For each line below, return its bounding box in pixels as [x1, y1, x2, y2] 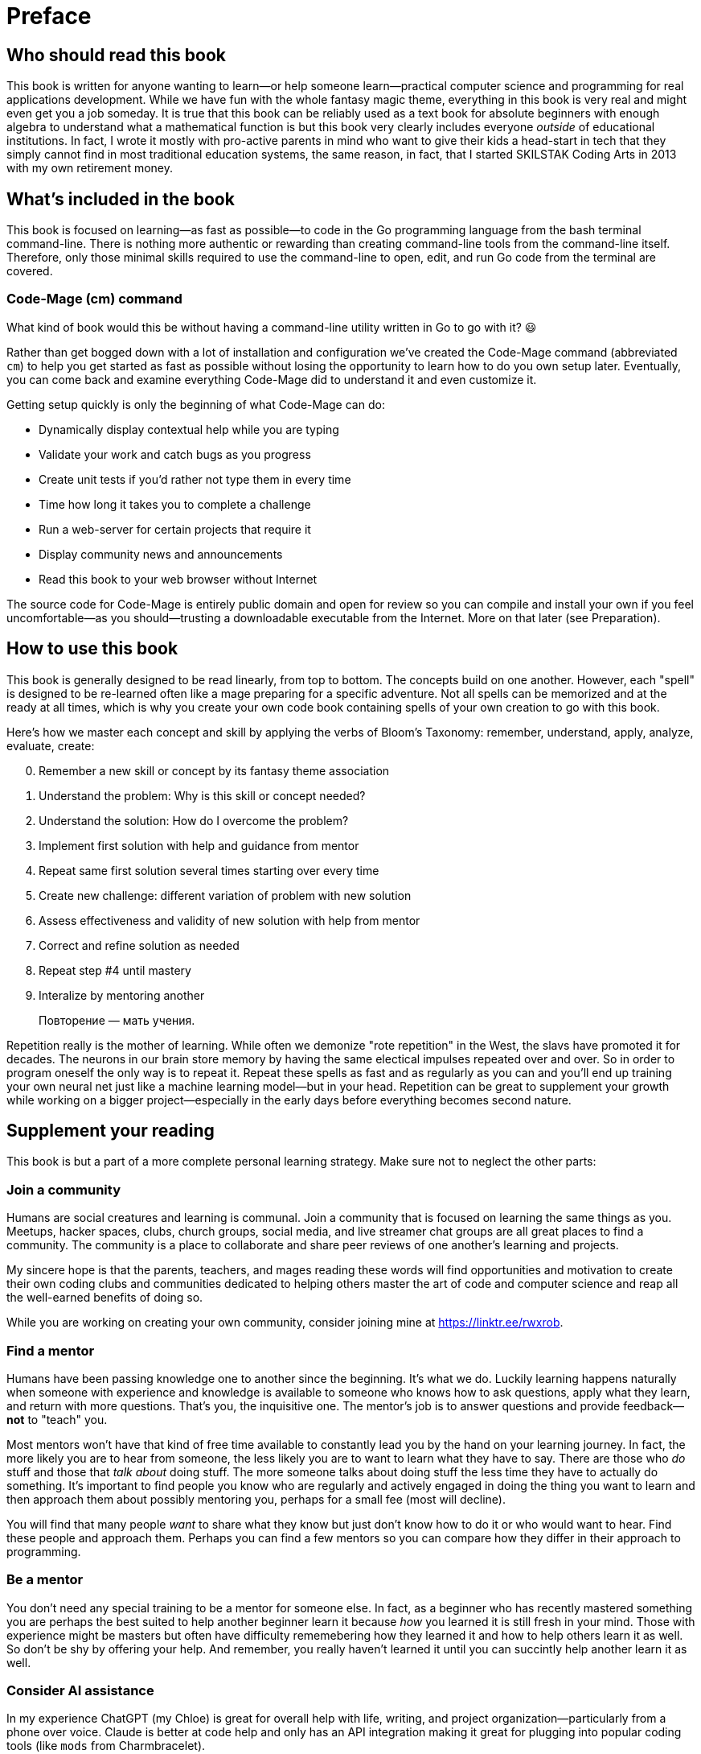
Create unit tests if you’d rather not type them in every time [39, 472, 351, 486]
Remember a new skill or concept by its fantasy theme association [39, 763, 390, 778]
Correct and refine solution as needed [39, 938, 240, 952]
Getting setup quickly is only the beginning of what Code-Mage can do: [6, 397, 385, 411]
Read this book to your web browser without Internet [39, 572, 318, 586]
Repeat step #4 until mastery [39, 963, 191, 977]
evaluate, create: [6, 738, 95, 753]
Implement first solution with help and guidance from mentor [39, 838, 359, 852]
